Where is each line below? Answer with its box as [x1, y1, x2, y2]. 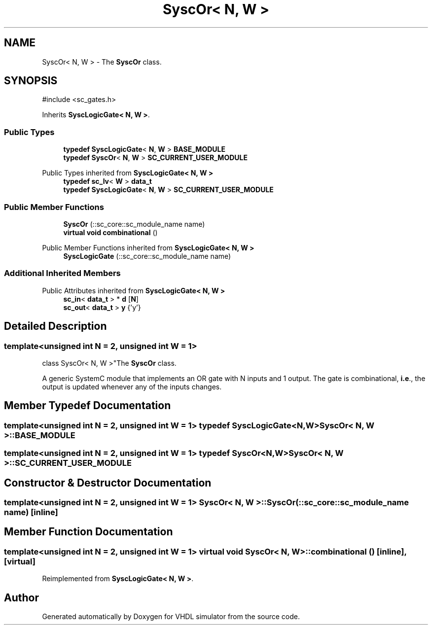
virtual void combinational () [63, 228, 158, 237]
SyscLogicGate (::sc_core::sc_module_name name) [63, 251, 231, 260]
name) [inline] [4, 507, 58, 517]
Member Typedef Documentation [4, 399, 171, 412]
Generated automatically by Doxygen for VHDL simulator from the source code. [42, 612, 300, 621]
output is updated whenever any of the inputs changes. [42, 382, 222, 391]
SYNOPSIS [4, 74, 58, 87]
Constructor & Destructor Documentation [4, 476, 212, 489]
